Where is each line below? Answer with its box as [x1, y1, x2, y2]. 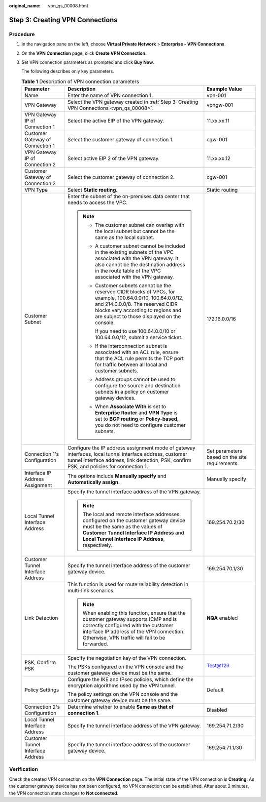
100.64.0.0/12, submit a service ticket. [95, 334, 183, 341]
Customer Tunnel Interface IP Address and [82, 529, 184, 536]
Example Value [206, 85, 242, 92]
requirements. [206, 460, 239, 467]
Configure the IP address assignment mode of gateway [67, 444, 196, 451]
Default [206, 686, 224, 693]
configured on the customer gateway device [82, 517, 186, 524]
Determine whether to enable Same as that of [67, 704, 174, 711]
